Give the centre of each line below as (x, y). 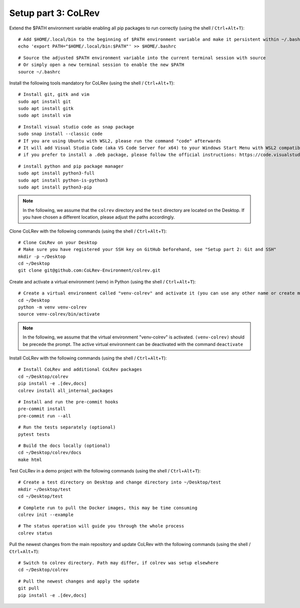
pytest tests (34, 434)
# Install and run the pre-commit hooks (68, 402)
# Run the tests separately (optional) (67, 427)
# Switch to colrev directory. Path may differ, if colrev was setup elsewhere (118, 563)
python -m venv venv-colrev (52, 307)
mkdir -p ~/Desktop (42, 256)
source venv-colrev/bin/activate (59, 314)
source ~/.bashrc (39, 72)
